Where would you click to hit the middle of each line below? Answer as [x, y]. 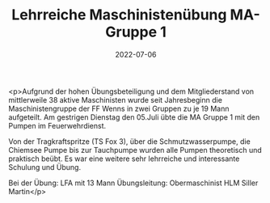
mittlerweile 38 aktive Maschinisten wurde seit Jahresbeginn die [115, 99]
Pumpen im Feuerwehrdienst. [57, 125]
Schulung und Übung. [45, 167]
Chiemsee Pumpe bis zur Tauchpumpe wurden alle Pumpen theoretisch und [135, 150]
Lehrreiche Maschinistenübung [119, 15]
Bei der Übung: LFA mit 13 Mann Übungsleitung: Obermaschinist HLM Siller [133, 183]
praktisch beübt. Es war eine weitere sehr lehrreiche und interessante [124, 159]
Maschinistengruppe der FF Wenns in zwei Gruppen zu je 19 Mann [119, 108]
